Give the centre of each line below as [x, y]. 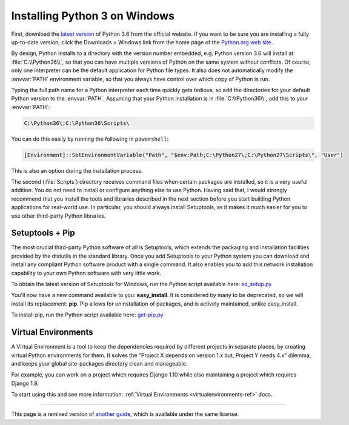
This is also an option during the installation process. [77, 170]
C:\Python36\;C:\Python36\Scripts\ [77, 123]
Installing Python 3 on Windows [93, 16]
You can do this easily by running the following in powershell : [90, 139]
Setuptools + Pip [43, 233]
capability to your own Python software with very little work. [86, 273]
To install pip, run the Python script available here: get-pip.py [87, 315]
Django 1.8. [25, 383]
